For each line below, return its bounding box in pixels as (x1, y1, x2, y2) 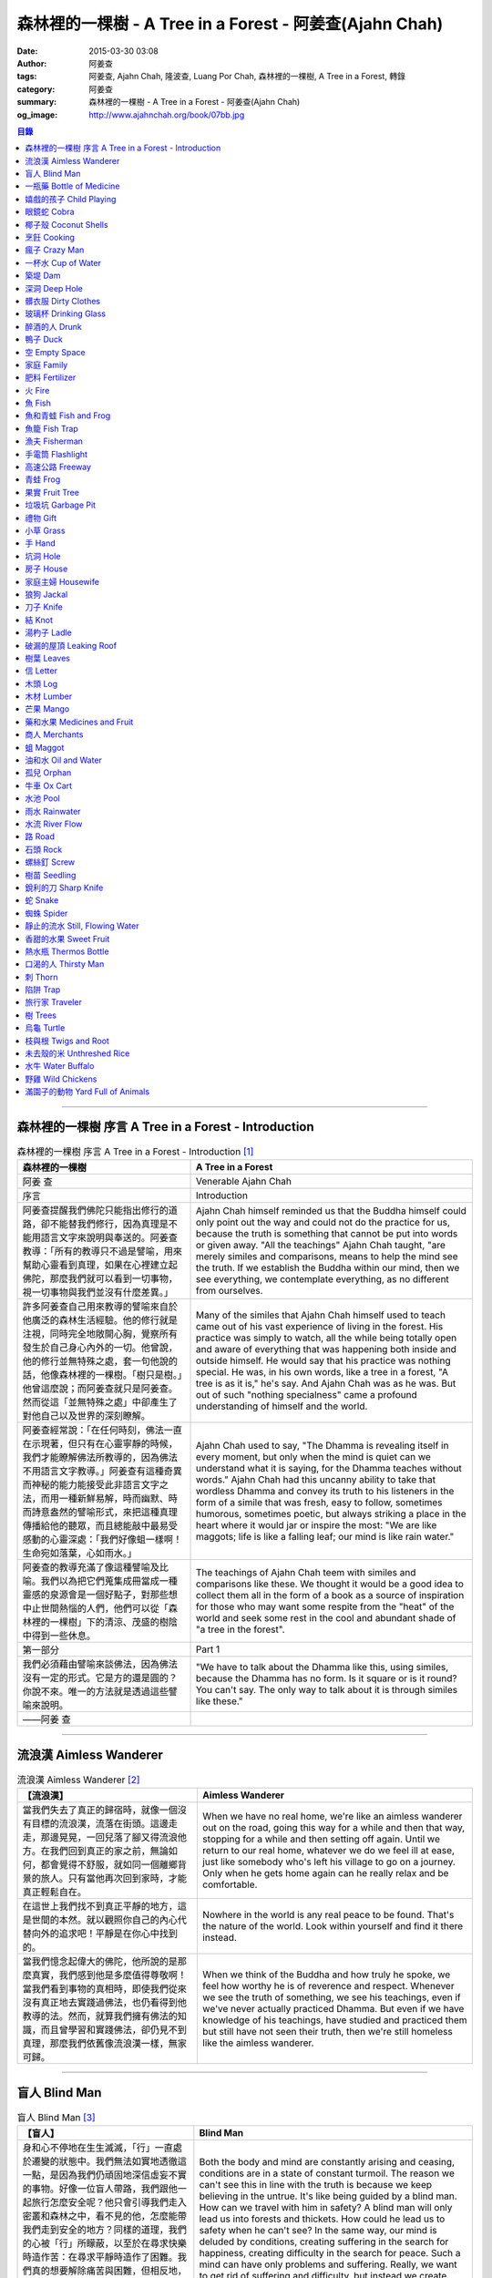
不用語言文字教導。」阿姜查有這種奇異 (22, 1465, 182, 1478)
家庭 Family (25, 359, 68, 370)
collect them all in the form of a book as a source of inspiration (195, 1589, 465, 1602)
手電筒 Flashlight (25, 448, 88, 459)
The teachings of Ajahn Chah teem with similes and (195, 1566, 416, 1579)
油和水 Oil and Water (25, 754, 102, 765)
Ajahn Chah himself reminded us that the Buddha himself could (195, 1205, 466, 1217)
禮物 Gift (25, 512, 57, 523)
